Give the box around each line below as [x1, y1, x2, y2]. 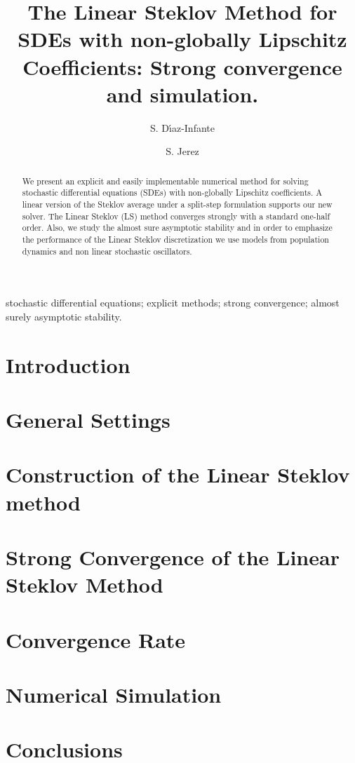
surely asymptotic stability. [6, 309, 122, 323]
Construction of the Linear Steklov [6, 460, 350, 489]
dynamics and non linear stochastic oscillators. [22, 245, 192, 257]
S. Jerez [166, 144, 199, 158]
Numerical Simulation [6, 680, 222, 708]
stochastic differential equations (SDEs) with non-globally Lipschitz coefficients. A [22, 187, 323, 198]
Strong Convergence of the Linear [6, 542, 340, 571]
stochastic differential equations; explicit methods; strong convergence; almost [6, 295, 340, 310]
